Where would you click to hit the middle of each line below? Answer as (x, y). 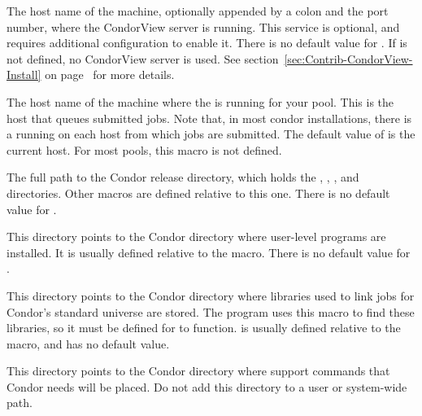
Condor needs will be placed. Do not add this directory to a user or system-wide (207, 386)
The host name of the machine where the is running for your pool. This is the (200, 101)
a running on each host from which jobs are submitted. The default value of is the (211, 134)
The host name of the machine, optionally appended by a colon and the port (198, 11)
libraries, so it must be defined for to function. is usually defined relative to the (204, 328)
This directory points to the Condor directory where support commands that (198, 371)
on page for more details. (110, 74)
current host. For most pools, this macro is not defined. (144, 149)
